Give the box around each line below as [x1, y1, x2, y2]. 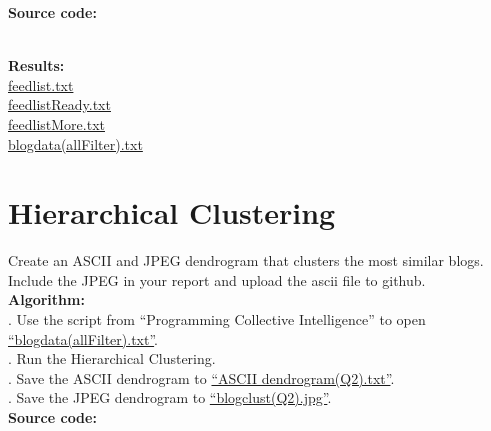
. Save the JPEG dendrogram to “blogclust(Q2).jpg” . [8, 387, 332, 408]
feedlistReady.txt [8, 94, 111, 115]
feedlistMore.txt [8, 113, 105, 134]
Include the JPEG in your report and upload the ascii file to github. [8, 269, 426, 290]
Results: [8, 55, 65, 76]
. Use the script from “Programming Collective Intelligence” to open [8, 309, 426, 330]
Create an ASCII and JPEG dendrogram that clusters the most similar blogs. [8, 250, 484, 271]
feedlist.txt [8, 74, 74, 95]
